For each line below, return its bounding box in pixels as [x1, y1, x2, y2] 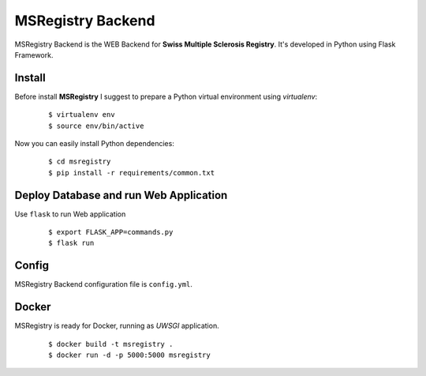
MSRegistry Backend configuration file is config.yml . [14, 280, 193, 289]
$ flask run [48, 239, 95, 248]
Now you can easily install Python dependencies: [14, 139, 175, 149]
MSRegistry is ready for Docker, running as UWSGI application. [14, 321, 220, 331]
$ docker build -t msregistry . [48, 340, 174, 348]
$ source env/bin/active [48, 121, 144, 130]
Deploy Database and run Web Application [14, 188, 228, 201]
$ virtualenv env [48, 111, 115, 119]
